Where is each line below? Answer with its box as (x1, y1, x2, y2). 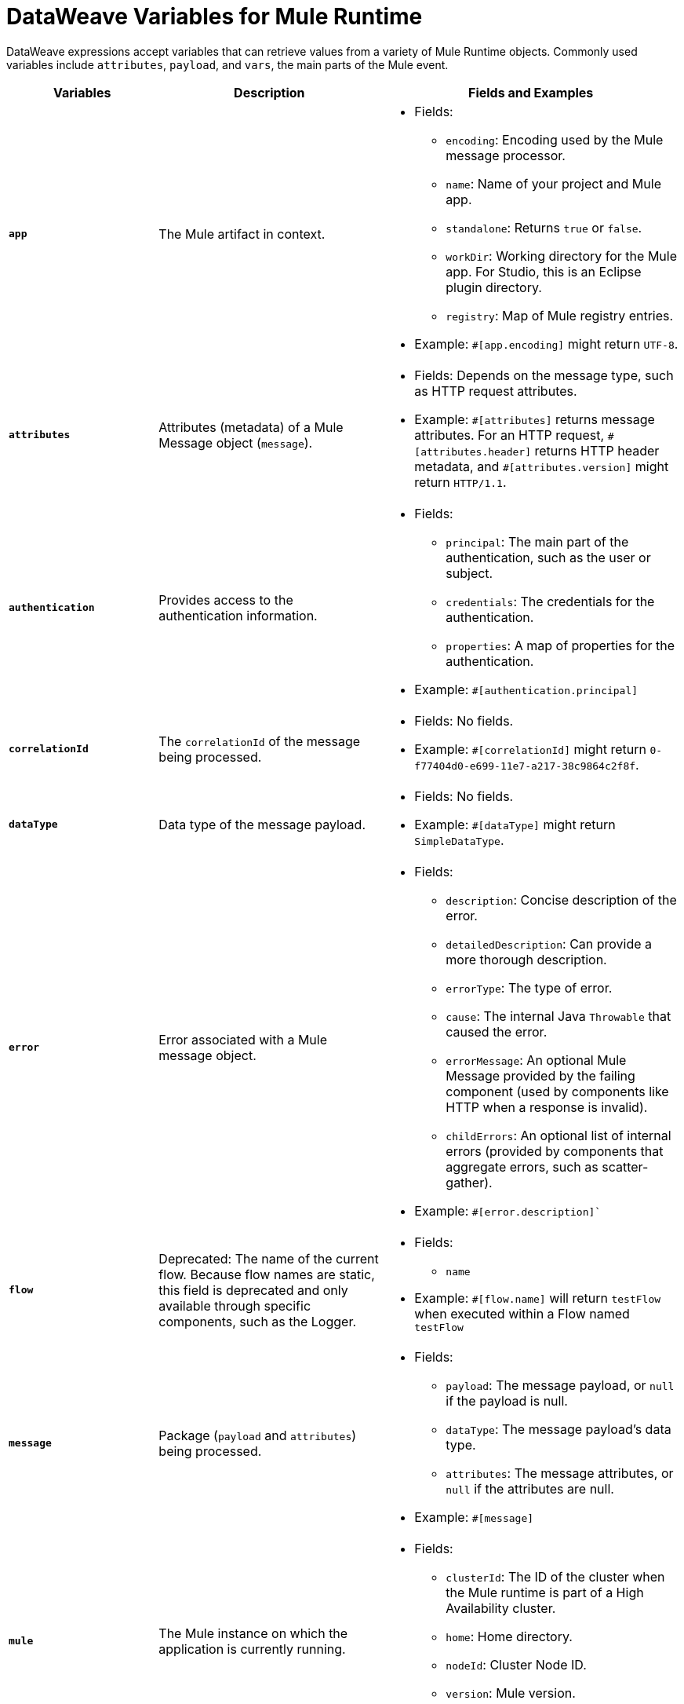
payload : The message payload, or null (446, 1377, 675, 1393)
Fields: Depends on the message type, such (414, 367, 674, 383)
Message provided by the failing (446, 1067, 635, 1084)
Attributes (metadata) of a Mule (158, 419, 344, 435)
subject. (446, 565, 493, 581)
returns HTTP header (534, 442, 660, 459)
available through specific (158, 1297, 311, 1314)
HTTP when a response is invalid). (446, 1099, 648, 1115)
